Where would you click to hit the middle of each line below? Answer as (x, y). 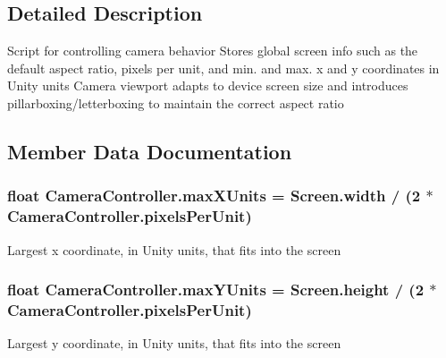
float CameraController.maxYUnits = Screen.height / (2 (216, 290)
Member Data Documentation (150, 151)
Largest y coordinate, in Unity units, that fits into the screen (174, 343)
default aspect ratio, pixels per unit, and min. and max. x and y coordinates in (223, 68)
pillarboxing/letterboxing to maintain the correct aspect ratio (176, 102)
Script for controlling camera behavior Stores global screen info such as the (213, 51)
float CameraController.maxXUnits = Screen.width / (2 (214, 196)
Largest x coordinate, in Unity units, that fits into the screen (174, 249)
